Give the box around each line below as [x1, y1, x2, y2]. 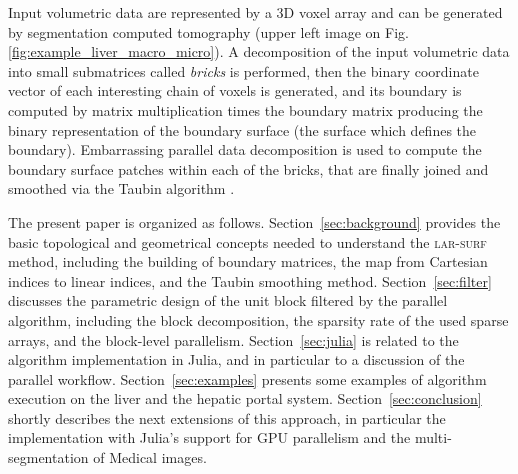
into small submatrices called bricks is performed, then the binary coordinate [8, 60, 479, 81]
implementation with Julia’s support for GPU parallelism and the [8, 427, 411, 448]
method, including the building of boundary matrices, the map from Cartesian [8, 251, 488, 272]
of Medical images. [93, 447, 207, 468]
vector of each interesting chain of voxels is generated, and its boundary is [8, 80, 462, 101]
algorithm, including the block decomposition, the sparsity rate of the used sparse [8, 309, 509, 330]
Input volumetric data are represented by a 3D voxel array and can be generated [8, 2, 503, 22]
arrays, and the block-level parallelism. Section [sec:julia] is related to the [8, 329, 459, 350]
